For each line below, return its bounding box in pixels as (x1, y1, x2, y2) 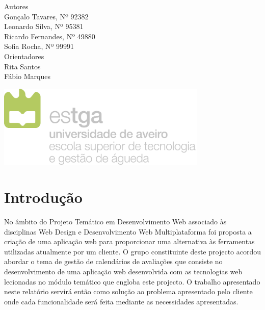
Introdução (4, 187, 83, 207)
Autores (4, 1, 29, 11)
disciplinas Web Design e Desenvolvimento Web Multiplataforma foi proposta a (4, 226, 252, 237)
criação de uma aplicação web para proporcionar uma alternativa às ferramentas (4, 236, 255, 247)
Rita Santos (4, 61, 41, 71)
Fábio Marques (4, 71, 50, 82)
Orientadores (4, 50, 44, 61)
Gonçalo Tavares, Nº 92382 (4, 11, 89, 21)
